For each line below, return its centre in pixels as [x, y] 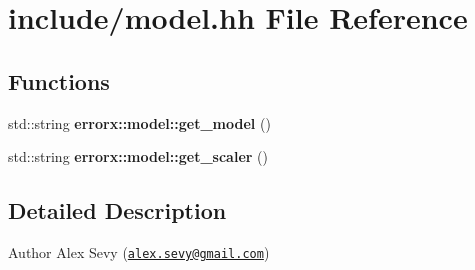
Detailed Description [117, 210]
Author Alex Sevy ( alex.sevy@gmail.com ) [139, 251]
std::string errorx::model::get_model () [139, 122]
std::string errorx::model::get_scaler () [138, 156]
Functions [59, 80]
